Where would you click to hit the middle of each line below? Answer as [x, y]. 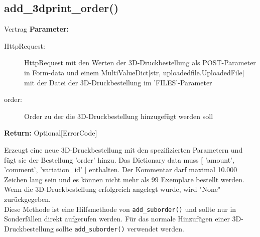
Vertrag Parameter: [37, 29]
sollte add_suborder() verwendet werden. [120, 228]
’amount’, [220, 159]
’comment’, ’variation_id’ [43, 169]
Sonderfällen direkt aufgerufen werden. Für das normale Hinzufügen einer [117, 219]
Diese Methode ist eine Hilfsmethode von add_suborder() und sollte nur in [120, 209]
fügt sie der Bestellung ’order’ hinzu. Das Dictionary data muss [101, 159]
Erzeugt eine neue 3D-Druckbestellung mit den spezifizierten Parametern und [123, 149]
